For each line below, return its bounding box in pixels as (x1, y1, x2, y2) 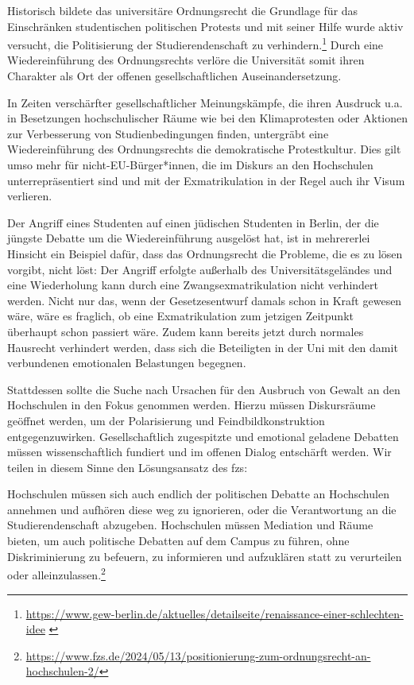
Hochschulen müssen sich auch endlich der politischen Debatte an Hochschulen (7, 486, 389, 502)
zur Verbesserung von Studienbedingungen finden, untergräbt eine (7, 125, 329, 141)
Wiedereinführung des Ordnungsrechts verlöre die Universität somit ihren (7, 52, 365, 68)
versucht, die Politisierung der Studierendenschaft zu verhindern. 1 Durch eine (7, 34, 384, 52)
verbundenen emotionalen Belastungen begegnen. (7, 354, 246, 371)
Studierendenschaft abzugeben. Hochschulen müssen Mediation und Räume (7, 517, 373, 533)
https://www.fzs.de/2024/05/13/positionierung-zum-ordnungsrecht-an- (25, 647, 371, 664)
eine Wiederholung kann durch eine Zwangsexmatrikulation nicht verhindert (7, 277, 378, 293)
